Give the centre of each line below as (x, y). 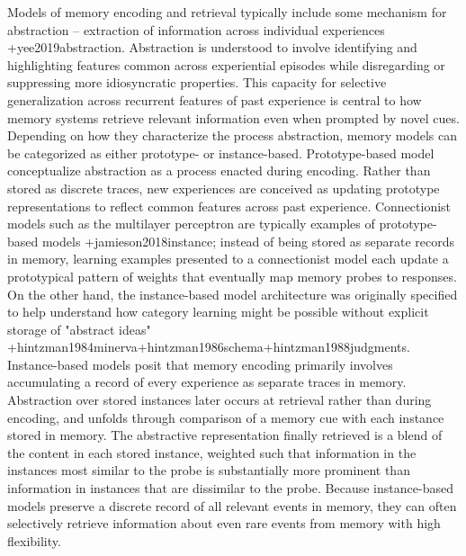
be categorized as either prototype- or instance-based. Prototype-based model (221, 152)
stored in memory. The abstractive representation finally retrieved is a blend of (225, 435)
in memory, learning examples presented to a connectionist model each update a (228, 259)
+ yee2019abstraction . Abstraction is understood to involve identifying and (212, 47)
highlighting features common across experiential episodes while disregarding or (226, 64)
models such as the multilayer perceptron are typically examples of (191, 224)
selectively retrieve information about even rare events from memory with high (224, 523)
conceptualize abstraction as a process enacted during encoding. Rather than (219, 170)
